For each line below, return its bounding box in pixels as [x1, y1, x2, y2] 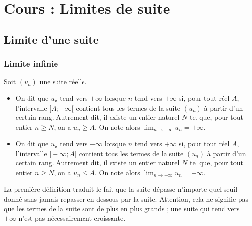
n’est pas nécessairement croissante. [18, 213, 126, 223]
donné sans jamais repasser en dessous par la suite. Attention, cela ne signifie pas [4, 194, 249, 204]
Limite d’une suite [4, 31, 99, 46]
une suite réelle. [39, 76, 87, 87]
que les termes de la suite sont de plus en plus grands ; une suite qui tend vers [4, 203, 240, 213]
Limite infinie [4, 57, 58, 69]
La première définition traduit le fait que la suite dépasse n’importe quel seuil [4, 184, 238, 194]
